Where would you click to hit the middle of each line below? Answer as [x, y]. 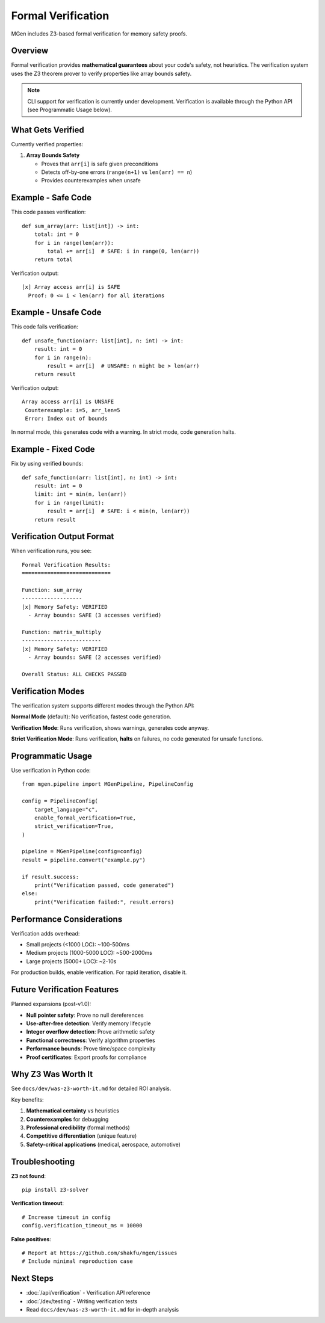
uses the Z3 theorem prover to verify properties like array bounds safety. [101, 73]
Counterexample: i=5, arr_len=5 [73, 410]
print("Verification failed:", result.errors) [104, 902]
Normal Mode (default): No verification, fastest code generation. [91, 717]
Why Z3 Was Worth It [52, 1074]
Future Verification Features [65, 990]
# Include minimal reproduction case [78, 1261]
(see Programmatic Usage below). [70, 110]
